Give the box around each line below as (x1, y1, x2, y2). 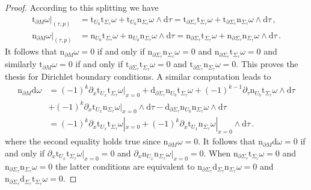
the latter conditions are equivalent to (55, 159, 195, 172)
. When (203, 146, 231, 159)
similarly (5, 58, 37, 70)
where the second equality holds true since (5, 135, 161, 147)
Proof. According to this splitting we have (5, 1, 159, 13)
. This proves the (236, 58, 298, 70)
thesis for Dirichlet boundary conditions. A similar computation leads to (5, 70, 271, 83)
